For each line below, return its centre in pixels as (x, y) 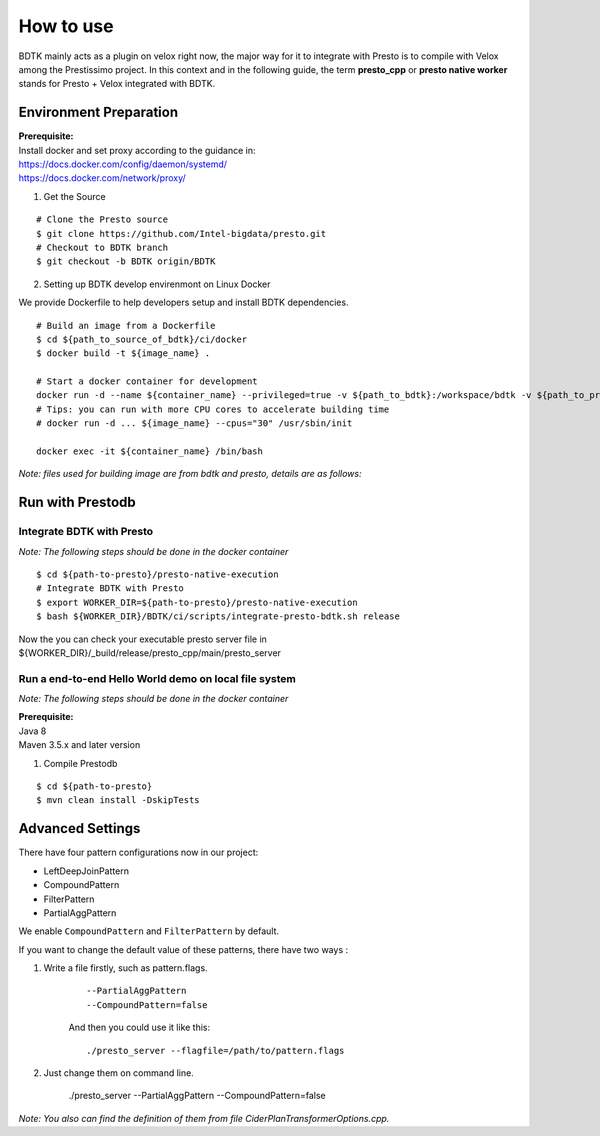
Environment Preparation (98, 112)
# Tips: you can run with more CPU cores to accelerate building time (213, 409)
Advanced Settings (79, 828)
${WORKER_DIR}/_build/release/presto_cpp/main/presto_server (150, 652)
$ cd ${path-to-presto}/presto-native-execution (157, 574)
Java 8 (32, 731)
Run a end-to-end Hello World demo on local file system (157, 678)
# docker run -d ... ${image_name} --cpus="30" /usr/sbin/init (194, 423)
